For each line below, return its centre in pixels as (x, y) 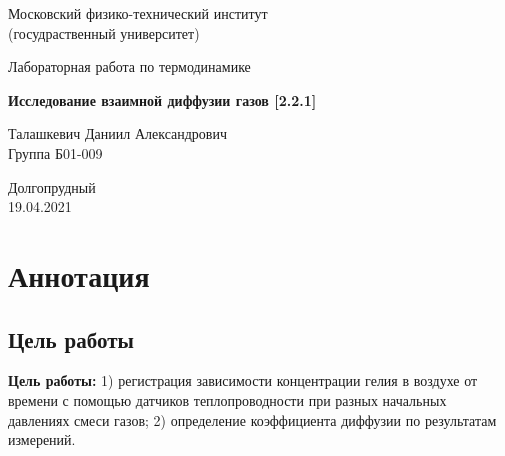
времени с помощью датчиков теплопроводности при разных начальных (227, 399)
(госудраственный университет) (104, 32)
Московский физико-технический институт (138, 13)
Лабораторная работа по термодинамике (129, 66)
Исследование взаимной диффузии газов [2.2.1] (162, 99)
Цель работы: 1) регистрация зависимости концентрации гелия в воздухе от (243, 380)
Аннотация (79, 274)
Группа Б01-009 (55, 152)
